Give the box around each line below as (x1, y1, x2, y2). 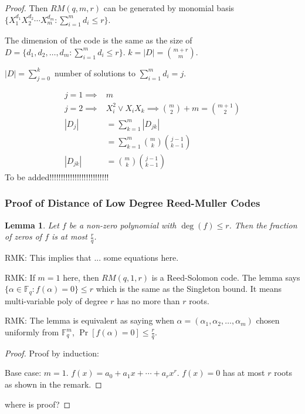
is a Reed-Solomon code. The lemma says (151, 271, 300, 283)
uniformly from (5, 326, 59, 338)
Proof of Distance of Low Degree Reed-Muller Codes (5, 196, 260, 210)
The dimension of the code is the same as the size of (5, 34, 192, 46)
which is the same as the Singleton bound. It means (96, 282, 282, 295)
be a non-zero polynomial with (69, 218, 177, 231)
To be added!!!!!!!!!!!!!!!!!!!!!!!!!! (5, 170, 109, 183)
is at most (52, 230, 87, 243)
